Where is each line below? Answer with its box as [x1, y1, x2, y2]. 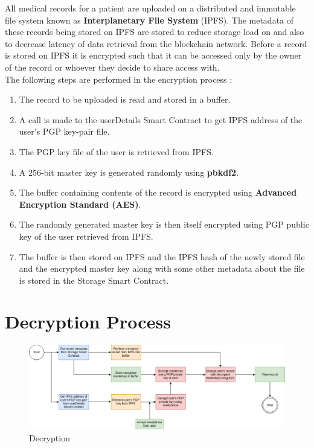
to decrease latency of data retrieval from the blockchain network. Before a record [5, 37, 307, 50]
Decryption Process [5, 309, 171, 334]
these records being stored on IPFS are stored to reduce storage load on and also [5, 25, 304, 38]
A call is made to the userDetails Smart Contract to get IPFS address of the [19, 113, 303, 126]
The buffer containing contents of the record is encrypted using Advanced [19, 186, 297, 199]
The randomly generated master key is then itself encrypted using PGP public [19, 218, 309, 231]
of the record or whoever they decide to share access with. [5, 60, 220, 73]
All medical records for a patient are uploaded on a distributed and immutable [5, 2, 296, 14]
